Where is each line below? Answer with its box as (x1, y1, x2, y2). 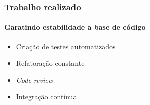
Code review (16, 74, 53, 85)
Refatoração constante (16, 58, 85, 68)
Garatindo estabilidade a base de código (4, 22, 146, 32)
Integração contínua (16, 91, 77, 102)
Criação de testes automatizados (16, 41, 116, 51)
